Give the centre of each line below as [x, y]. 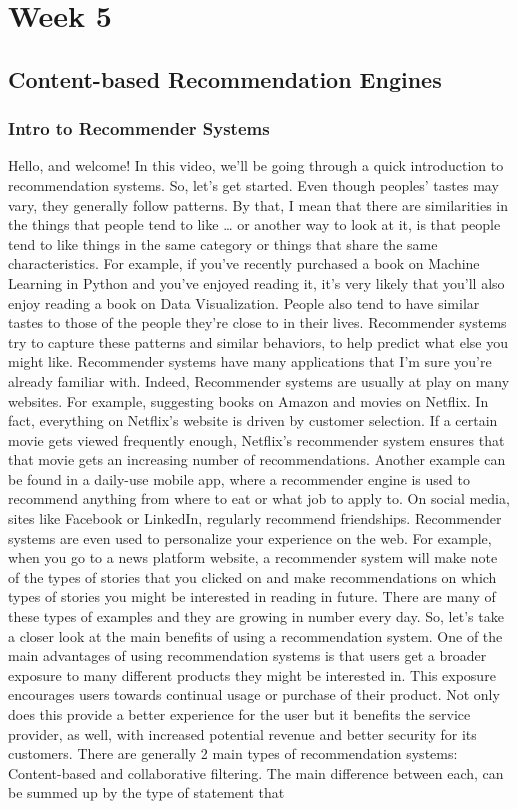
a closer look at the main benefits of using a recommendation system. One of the [255, 635]
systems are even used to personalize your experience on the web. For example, [250, 537]
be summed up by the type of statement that [146, 792]
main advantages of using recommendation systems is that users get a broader [247, 655]
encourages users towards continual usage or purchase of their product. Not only [254, 694]
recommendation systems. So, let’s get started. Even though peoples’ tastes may [253, 184]
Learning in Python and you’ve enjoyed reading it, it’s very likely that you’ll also [256, 282]
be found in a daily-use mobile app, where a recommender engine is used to [239, 478]
